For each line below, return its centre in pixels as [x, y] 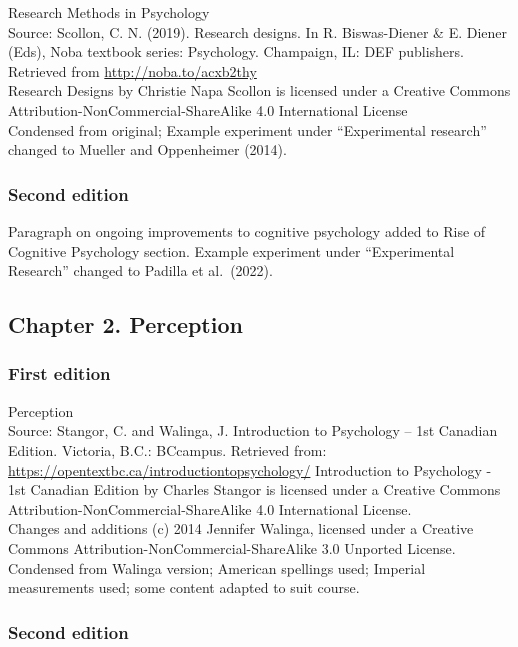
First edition [59, 373]
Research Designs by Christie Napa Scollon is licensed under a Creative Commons [259, 90]
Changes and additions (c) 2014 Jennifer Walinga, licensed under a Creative [241, 528]
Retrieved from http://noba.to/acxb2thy [132, 70]
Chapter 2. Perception [125, 324]
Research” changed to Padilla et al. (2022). [140, 270]
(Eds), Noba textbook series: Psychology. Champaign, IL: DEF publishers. [236, 51]
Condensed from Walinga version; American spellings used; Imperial [217, 567]
